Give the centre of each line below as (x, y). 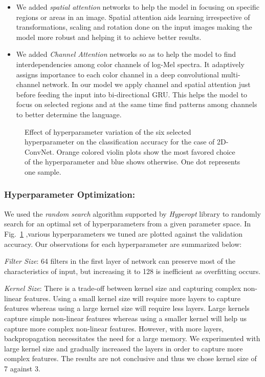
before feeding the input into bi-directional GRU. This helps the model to (132, 94)
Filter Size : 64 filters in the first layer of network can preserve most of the (120, 261)
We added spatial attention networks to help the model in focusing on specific (138, 7)
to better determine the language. (69, 114)
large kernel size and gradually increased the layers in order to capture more (124, 348)
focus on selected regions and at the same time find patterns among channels (137, 104)
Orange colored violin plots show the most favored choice (146, 151)
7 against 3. (22, 369)
